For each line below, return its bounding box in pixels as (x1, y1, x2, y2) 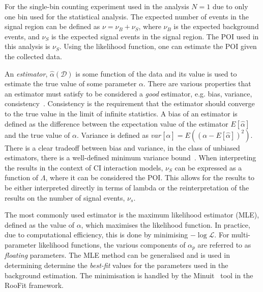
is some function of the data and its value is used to (75, 68, 237, 79)
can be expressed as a (174, 162, 242, 173)
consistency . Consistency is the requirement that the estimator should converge (5, 98, 255, 109)
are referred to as (197, 239, 251, 250)
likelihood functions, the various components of (38, 239, 186, 250)
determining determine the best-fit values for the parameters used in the (5, 259, 228, 270)
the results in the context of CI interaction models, (5, 162, 163, 173)
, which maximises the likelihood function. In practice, (81, 219, 250, 230)
